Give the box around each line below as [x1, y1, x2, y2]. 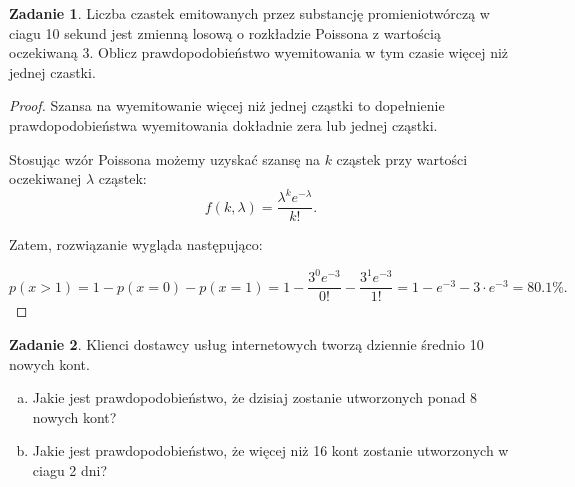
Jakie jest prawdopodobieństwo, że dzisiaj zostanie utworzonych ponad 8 [32, 387, 478, 408]
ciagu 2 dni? [32, 460, 108, 481]
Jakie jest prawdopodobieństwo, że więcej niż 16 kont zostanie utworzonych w [32, 440, 509, 461]
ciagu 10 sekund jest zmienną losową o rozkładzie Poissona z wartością [9, 22, 441, 43]
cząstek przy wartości [336, 148, 468, 169]
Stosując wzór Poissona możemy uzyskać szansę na [9, 148, 320, 169]
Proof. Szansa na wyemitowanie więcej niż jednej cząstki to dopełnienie [9, 95, 445, 116]
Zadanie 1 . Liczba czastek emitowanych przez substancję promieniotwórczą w [9, 3, 490, 23]
